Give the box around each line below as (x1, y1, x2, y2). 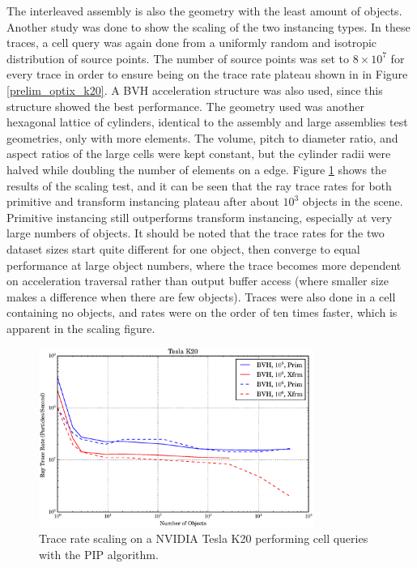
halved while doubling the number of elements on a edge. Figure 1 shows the (6, 160, 387, 177)
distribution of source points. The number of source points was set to (6, 49, 350, 66)
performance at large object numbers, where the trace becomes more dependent (6, 256, 402, 273)
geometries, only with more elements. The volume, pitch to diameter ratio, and (6, 129, 398, 146)
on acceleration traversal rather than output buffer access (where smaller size (6, 272, 389, 289)
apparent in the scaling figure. (6, 319, 155, 336)
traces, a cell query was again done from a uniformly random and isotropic (6, 34, 377, 51)
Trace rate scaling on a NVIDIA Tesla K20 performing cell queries (39, 530, 368, 547)
